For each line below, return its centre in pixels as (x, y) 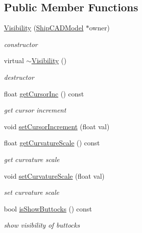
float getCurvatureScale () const (52, 143)
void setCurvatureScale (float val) (54, 175)
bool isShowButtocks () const (48, 208)
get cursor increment (35, 110)
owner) (99, 28)
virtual (14, 60)
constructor (21, 44)
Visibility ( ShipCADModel (44, 28)
